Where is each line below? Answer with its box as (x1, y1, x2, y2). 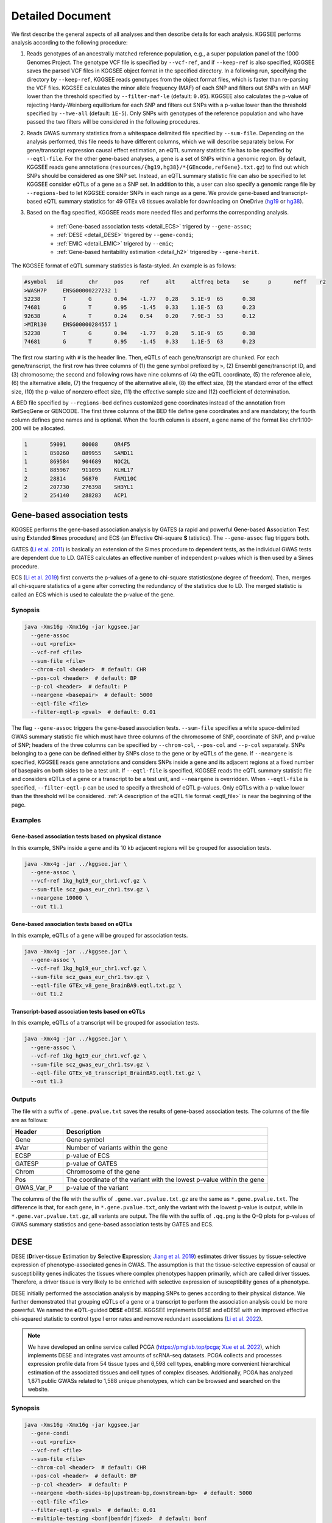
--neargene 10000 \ (30, 894, 89, 902)
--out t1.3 (30, 1078, 63, 1085)
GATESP (15, 1159, 39, 1168)
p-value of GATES (66, 1159, 118, 1168)
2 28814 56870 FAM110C (24, 475, 137, 482)
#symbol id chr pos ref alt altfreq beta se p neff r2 (24, 278, 326, 286)
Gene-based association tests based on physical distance (11, 833, 161, 840)
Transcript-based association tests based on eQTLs (11, 1008, 146, 1016)
